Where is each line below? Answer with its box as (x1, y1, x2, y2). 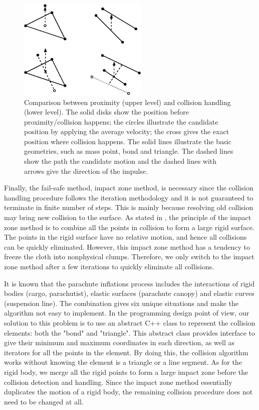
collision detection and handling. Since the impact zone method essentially (4, 376, 232, 387)
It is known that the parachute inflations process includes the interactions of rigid (4, 278, 254, 288)
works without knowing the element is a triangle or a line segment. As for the (4, 357, 242, 367)
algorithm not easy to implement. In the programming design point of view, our (4, 307, 249, 318)
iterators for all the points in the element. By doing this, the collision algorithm (4, 347, 248, 357)
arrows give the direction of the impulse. (24, 165, 148, 176)
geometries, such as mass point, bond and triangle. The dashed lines (24, 146, 233, 156)
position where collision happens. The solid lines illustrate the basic (24, 136, 231, 146)
